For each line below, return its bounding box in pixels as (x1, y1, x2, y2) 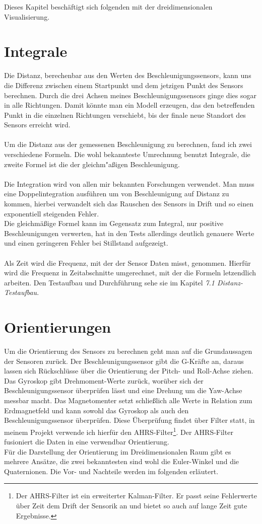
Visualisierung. (4, 11, 50, 22)
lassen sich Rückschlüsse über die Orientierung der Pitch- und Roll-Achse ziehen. (4, 365, 253, 376)
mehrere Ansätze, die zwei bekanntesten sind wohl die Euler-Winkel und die (4, 456, 239, 467)
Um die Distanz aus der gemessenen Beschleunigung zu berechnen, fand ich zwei (4, 139, 252, 149)
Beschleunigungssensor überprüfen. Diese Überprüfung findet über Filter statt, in (4, 415, 255, 425)
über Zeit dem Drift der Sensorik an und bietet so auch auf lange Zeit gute (16, 500, 247, 511)
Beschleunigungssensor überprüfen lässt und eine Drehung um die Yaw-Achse (4, 385, 242, 396)
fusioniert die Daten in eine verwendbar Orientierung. (4, 436, 169, 447)
